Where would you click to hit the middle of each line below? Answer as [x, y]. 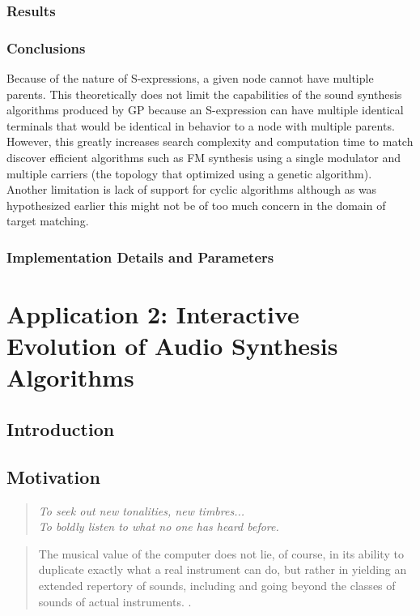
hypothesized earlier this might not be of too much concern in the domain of [196, 205]
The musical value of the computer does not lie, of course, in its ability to [221, 553]
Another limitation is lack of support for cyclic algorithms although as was [192, 189]
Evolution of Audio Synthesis [172, 346]
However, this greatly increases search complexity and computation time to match [210, 141]
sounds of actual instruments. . [115, 601]
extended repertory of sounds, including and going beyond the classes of [217, 585]
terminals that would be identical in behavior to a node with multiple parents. [201, 125]
